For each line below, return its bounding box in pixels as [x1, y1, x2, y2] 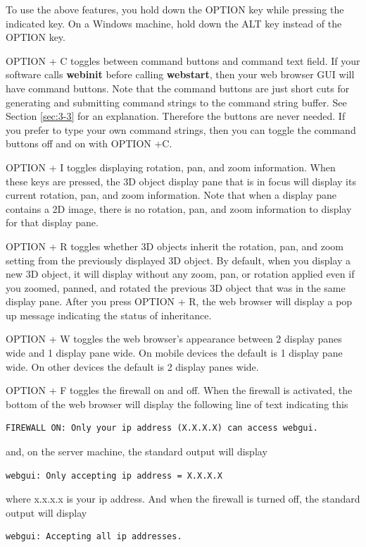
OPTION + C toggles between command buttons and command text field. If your [6, 53, 360, 68]
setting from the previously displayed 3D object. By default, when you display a [6, 252, 351, 267]
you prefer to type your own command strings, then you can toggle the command [6, 122, 356, 137]
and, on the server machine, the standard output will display [6, 444, 267, 459]
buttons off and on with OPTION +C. [6, 136, 172, 151]
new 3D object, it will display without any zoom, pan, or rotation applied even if [6, 266, 355, 281]
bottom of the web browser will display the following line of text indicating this [6, 396, 348, 411]
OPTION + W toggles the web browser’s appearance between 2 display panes [6, 331, 342, 346]
